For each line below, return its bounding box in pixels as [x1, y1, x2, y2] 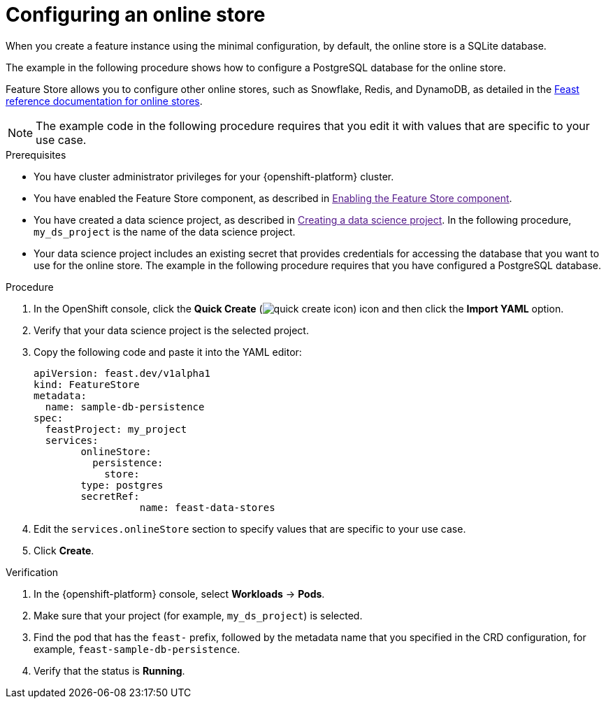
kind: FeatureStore [34, 378, 140, 390]
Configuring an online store [6, 3, 266, 27]
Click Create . [34, 544, 94, 556]
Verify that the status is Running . [34, 664, 185, 677]
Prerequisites [6, 148, 66, 161]
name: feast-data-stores [139, 501, 275, 513]
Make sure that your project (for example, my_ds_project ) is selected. [34, 609, 363, 622]
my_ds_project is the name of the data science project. [34, 225, 296, 238]
